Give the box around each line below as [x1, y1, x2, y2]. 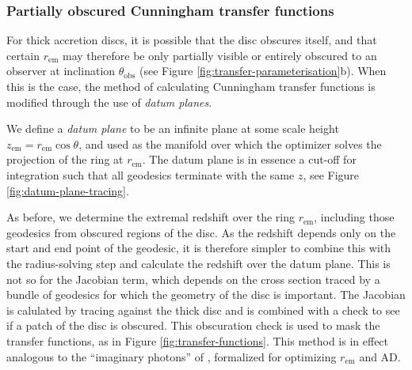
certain [6, 47, 40, 63]
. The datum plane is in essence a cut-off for [142, 151, 357, 168]
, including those [314, 209, 395, 225]
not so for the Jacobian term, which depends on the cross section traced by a [6, 270, 380, 287]
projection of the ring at [6, 151, 124, 168]
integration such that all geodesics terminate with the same [6, 166, 295, 183]
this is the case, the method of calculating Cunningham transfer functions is [6, 78, 376, 94]
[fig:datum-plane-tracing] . [6, 182, 129, 198]
